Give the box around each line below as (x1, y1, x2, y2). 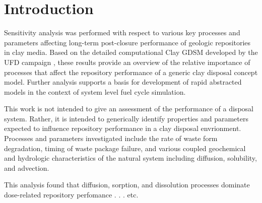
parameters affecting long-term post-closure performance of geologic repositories (4, 37, 251, 47)
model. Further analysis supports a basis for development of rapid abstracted (4, 77, 242, 87)
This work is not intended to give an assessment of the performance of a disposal (4, 103, 253, 114)
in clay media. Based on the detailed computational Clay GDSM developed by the (4, 47, 258, 57)
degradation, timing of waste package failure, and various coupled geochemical (4, 143, 246, 153)
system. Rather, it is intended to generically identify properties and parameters (4, 113, 248, 123)
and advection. (4, 162, 49, 173)
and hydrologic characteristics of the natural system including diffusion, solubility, (4, 153, 257, 163)
